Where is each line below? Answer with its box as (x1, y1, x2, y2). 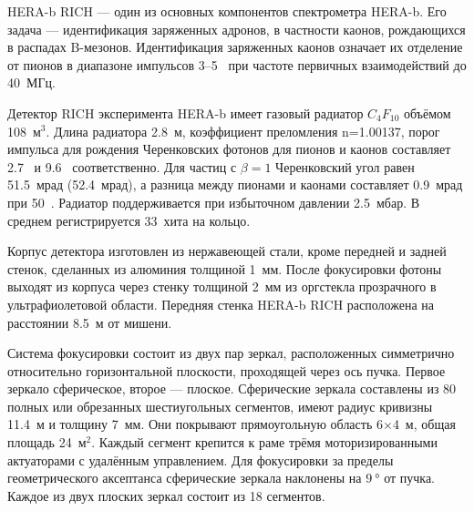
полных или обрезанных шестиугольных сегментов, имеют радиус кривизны (7, 396, 433, 415)
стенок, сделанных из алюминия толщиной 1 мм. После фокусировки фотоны (7, 259, 442, 278)
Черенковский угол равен (275, 157, 415, 176)
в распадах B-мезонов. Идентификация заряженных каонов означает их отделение (7, 37, 463, 56)
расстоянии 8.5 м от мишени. (7, 312, 172, 332)
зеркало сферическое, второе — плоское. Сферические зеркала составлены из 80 (7, 379, 457, 398)
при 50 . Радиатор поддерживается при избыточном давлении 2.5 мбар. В (7, 192, 420, 211)
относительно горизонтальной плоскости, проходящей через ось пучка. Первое (7, 361, 446, 380)
